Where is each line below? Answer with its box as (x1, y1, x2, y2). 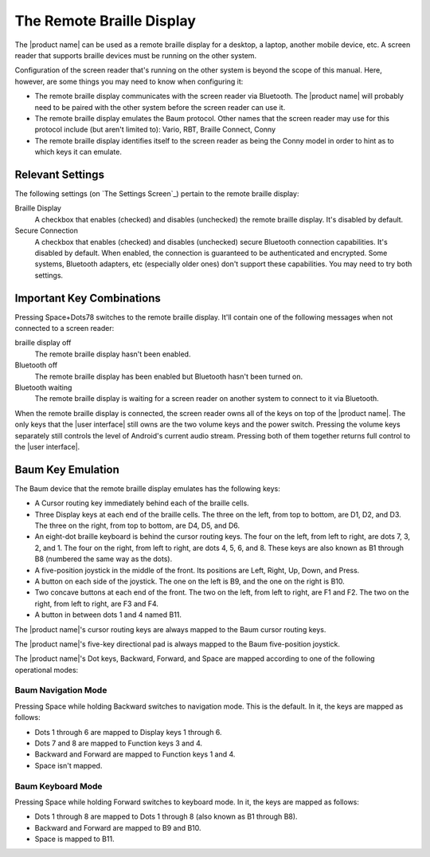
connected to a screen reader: (14, 324, 115, 332)
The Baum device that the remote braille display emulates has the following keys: (14, 483, 280, 493)
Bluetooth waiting (14, 383, 72, 392)
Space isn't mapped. (34, 761, 103, 770)
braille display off (14, 338, 72, 348)
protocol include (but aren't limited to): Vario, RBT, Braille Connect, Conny (34, 124, 276, 135)
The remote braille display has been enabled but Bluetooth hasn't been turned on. (34, 371, 303, 381)
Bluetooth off (14, 360, 58, 370)
